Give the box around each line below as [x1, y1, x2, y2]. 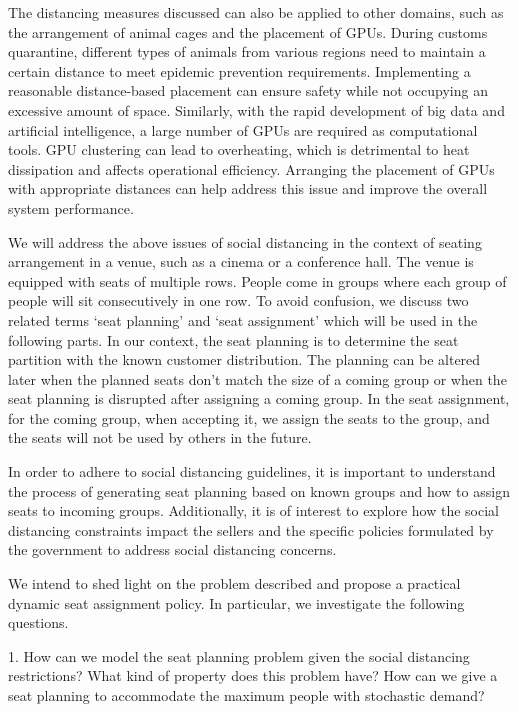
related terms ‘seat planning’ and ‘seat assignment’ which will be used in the [8, 309, 478, 330]
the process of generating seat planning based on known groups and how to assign [8, 480, 510, 501]
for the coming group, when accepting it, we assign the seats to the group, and [8, 407, 490, 428]
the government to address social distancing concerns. [8, 539, 337, 560]
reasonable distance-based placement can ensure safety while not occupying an [8, 80, 488, 101]
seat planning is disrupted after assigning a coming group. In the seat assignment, [8, 388, 510, 409]
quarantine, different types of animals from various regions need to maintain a [8, 41, 486, 62]
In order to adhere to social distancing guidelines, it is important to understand [8, 461, 496, 482]
